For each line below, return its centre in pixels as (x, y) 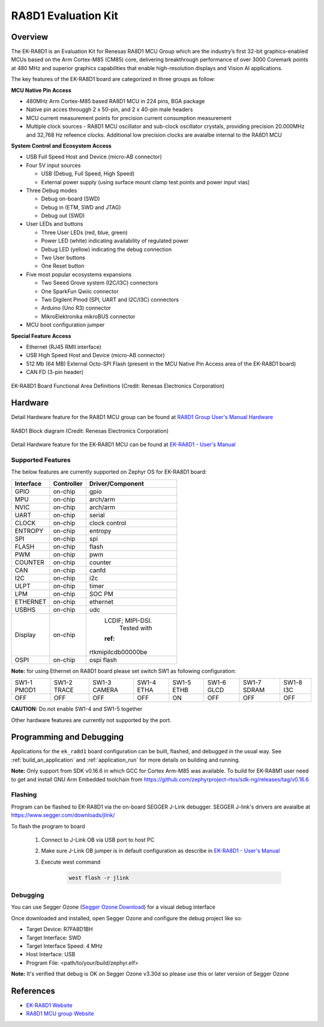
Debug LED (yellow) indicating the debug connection (106, 249)
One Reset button (63, 266)
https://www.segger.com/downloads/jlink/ (63, 815)
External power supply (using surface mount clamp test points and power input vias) (145, 182)
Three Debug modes (52, 190)
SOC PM (101, 594)
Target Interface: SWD (54, 938)
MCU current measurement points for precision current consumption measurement (129, 118)
